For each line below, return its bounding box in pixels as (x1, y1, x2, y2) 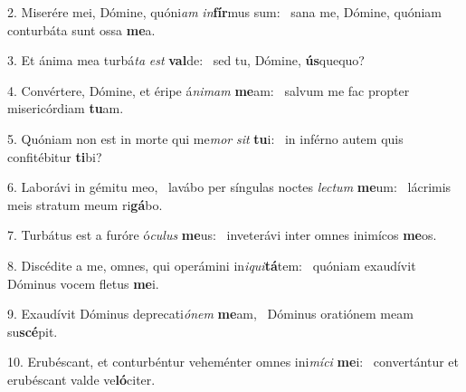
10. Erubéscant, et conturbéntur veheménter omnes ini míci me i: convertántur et (7, 352, 460, 371)
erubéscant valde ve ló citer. (7, 369, 156, 388)
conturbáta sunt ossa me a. (7, 20, 156, 39)
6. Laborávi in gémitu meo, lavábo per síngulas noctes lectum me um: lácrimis (7, 177, 452, 196)
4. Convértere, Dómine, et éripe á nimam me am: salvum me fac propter (7, 81, 410, 100)
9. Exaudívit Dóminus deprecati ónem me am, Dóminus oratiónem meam (7, 304, 414, 323)
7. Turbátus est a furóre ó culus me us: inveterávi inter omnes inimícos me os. (7, 225, 437, 244)
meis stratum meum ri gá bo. (7, 195, 163, 214)
